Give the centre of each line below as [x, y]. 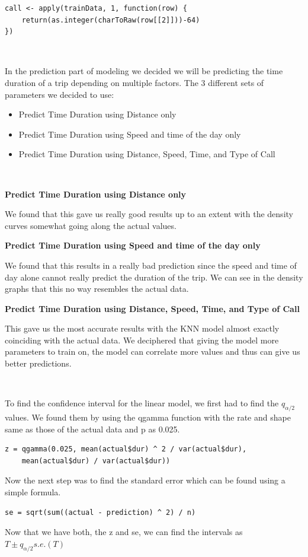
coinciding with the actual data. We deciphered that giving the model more [142, 340]
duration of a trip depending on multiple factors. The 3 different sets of [134, 82]
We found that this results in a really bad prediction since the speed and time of [151, 265]
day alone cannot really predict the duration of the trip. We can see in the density [154, 277]
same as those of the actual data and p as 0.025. [92, 429]
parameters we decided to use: [60, 94]
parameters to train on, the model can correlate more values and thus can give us [153, 351]
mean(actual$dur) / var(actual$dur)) [96, 461]
